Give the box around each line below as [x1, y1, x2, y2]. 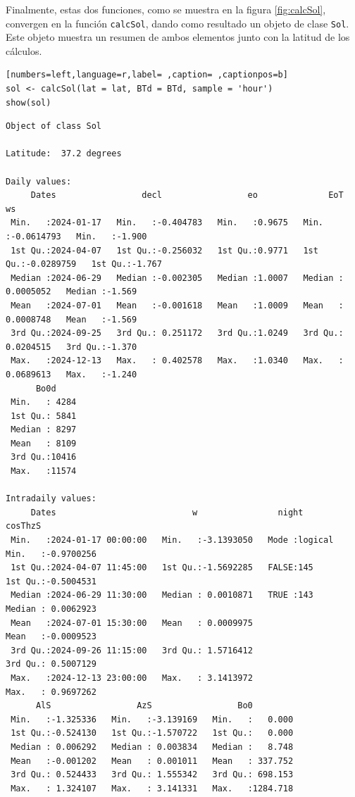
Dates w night [30, 507, 304, 517]
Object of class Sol [6, 121, 102, 132]
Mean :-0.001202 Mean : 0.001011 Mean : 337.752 [11, 755, 294, 766]
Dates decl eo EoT [30, 190, 344, 201]
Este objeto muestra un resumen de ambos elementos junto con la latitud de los [6, 30, 350, 44]
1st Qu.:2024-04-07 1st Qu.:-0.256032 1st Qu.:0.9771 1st [11, 245, 318, 256]
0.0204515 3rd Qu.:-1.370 [6, 341, 137, 352]
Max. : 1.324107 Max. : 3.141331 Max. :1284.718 [11, 783, 294, 793]
